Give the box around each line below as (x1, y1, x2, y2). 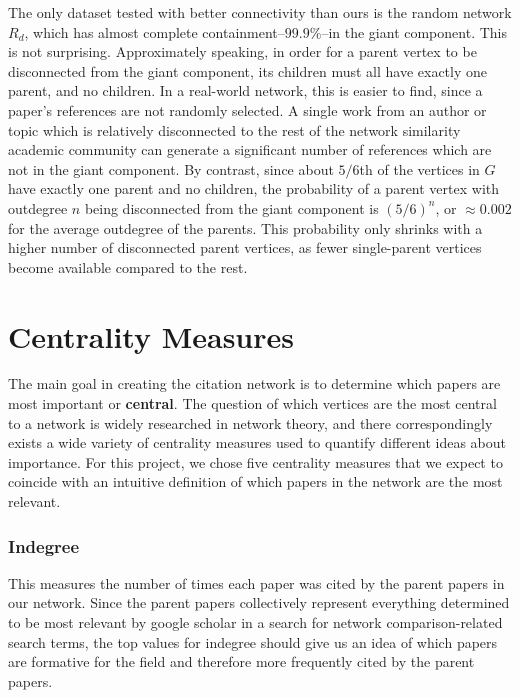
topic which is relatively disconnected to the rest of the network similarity (8, 119, 461, 140)
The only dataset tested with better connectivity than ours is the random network (8, 2, 512, 22)
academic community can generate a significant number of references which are (8, 139, 492, 160)
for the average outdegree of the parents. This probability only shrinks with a (8, 217, 483, 238)
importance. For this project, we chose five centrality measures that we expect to (8, 451, 503, 472)
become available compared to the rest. (8, 256, 248, 277)
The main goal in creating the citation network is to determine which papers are (8, 373, 501, 394)
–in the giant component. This (321, 21, 507, 42)
